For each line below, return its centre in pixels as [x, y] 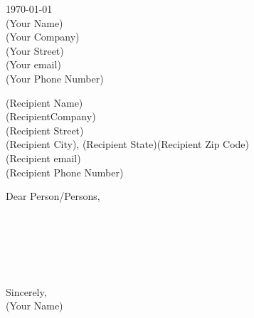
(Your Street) [35, 50]
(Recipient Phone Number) [65, 172]
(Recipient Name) [44, 102]
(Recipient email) [43, 158]
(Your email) [33, 64]
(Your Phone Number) [55, 78]
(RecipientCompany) [51, 116]
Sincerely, [26, 291]
